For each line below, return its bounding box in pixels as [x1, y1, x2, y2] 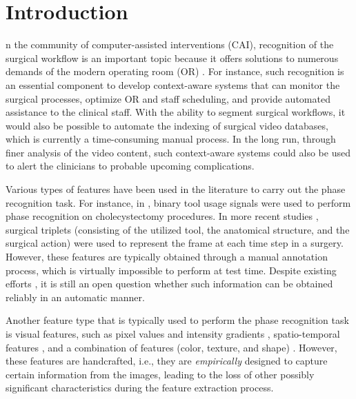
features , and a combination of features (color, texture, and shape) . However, [6, 340, 337, 354]
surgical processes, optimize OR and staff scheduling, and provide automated [6, 91, 330, 105]
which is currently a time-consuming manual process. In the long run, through [6, 132, 336, 146]
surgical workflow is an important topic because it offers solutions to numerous [6, 50, 339, 65]
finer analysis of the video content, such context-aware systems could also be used [6, 145, 350, 159]
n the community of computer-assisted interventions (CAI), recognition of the [6, 37, 334, 52]
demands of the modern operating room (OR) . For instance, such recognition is [6, 64, 344, 79]
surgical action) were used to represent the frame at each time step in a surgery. [6, 236, 344, 250]
